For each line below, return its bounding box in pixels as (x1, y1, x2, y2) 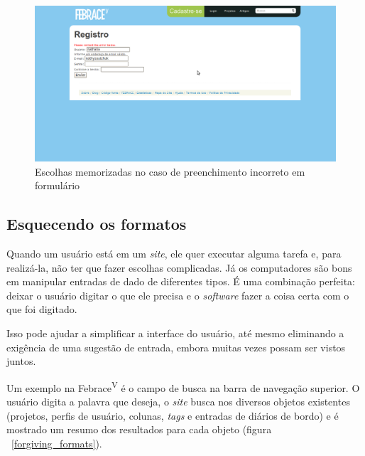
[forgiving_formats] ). (11, 435, 102, 450)
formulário (35, 178, 80, 193)
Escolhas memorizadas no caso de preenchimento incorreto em (35, 164, 305, 179)
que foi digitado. (6, 302, 77, 317)
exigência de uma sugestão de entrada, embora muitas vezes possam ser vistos (6, 339, 346, 354)
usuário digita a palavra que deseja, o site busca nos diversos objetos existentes (6, 394, 350, 409)
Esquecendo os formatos (6, 213, 187, 235)
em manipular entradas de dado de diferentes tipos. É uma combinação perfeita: (6, 274, 355, 289)
